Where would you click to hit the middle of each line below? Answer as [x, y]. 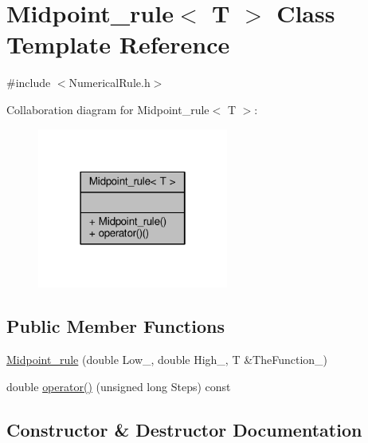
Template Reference [118, 44]
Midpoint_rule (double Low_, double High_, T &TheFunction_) [167, 360]
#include [29, 83]
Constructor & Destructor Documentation [184, 429]
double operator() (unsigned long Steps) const [119, 386]
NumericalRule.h [110, 83]
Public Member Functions [115, 326]
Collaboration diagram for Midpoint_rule [108, 109]
